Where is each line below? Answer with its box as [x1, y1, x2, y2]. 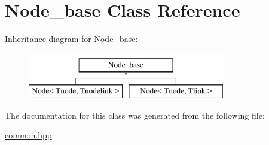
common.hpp [5, 129, 52, 141]
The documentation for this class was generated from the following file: [5, 108, 265, 121]
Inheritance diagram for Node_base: [5, 32, 138, 45]
